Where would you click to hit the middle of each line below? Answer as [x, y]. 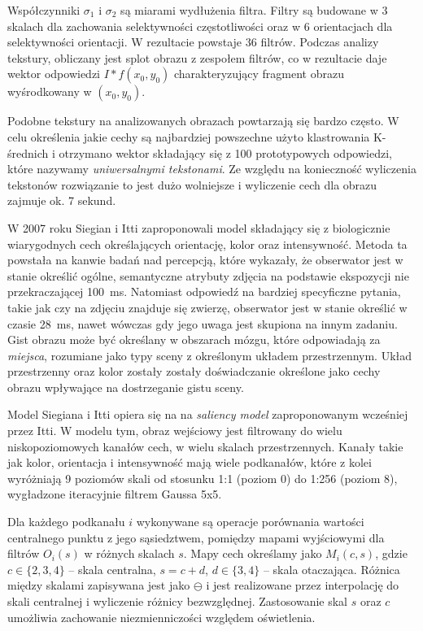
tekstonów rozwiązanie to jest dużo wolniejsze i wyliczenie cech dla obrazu [192, 184]
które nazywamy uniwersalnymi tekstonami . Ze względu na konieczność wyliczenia [212, 169]
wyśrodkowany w [50, 91]
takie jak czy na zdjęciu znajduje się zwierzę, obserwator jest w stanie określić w [207, 307]
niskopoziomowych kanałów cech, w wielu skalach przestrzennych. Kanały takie [205, 446]
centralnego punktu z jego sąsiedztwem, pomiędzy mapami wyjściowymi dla [196, 537]
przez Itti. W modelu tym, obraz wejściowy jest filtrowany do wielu [175, 431]
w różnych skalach [129, 553]
